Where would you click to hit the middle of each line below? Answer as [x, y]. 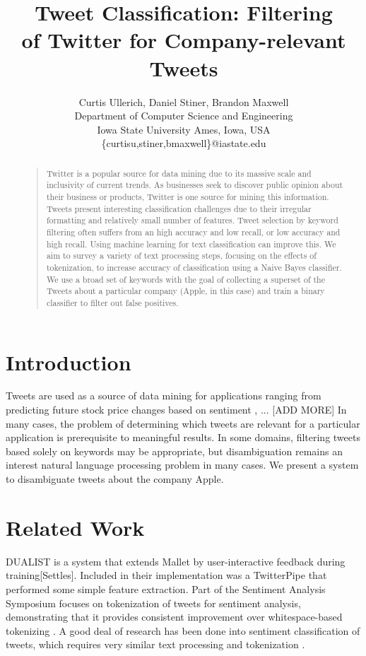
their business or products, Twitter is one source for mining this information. [188, 196]
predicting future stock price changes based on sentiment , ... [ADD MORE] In [176, 410]
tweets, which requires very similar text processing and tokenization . [155, 644]
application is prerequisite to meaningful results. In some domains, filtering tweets [183, 437]
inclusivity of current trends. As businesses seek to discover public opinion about [195, 185]
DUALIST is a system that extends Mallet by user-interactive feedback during [176, 561]
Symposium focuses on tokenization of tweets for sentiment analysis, [153, 603]
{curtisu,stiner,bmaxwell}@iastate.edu [184, 143]
